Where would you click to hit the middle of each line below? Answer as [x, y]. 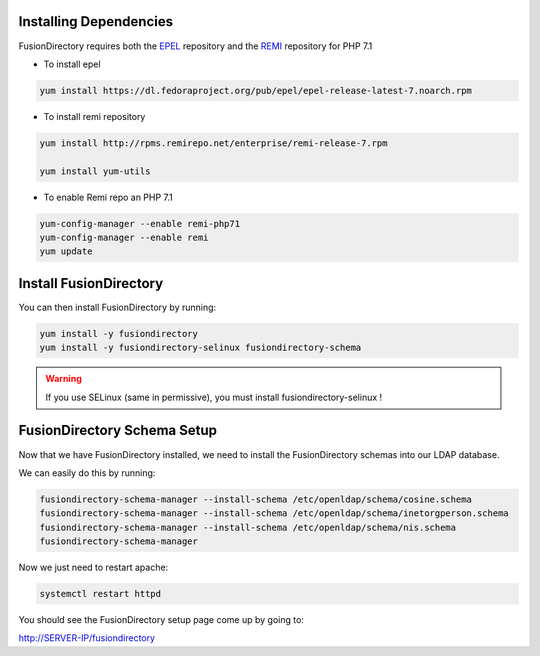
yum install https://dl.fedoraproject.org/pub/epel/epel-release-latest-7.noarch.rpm [255, 90]
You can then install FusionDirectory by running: [117, 307]
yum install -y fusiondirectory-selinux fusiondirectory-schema [200, 348]
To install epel [72, 64]
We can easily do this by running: [87, 472]
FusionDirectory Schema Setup [117, 430]
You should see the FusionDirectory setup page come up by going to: [161, 620]
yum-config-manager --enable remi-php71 [139, 223]
